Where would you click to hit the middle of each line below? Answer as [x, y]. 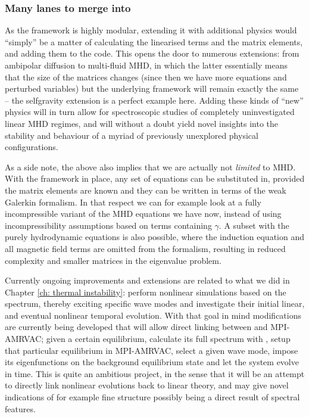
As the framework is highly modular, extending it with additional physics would [151, 30]
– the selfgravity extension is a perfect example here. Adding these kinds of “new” [154, 100]
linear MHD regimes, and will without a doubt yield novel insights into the [142, 123]
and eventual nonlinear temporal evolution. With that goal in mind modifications [153, 315]
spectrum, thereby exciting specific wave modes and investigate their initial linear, [155, 304]
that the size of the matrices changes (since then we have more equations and [146, 77]
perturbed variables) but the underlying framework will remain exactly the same [152, 88]
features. [20, 408]
